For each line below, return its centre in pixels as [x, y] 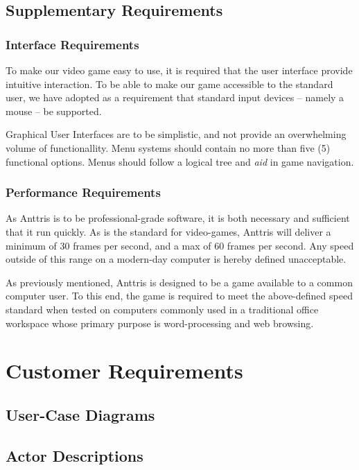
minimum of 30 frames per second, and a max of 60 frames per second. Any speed [180, 245]
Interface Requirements [72, 44]
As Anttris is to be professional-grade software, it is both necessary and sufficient [178, 218]
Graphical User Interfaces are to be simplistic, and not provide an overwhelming [176, 134]
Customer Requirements [124, 371]
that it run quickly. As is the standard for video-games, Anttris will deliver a [168, 231]
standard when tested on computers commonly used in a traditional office [162, 309]
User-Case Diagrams [80, 414]
